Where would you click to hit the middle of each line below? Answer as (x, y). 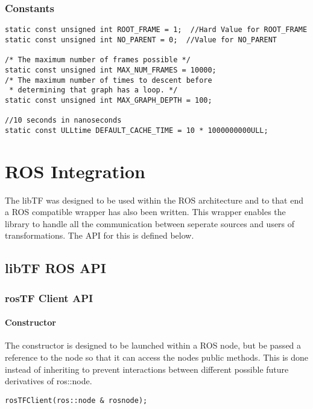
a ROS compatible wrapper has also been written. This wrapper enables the (145, 212)
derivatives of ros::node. (49, 381)
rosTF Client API (49, 298)
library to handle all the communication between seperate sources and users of (150, 223)
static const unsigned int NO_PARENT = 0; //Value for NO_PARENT (141, 40)
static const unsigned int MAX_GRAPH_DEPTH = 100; (109, 100)
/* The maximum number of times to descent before (109, 80)
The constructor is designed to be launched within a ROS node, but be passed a (153, 345)
